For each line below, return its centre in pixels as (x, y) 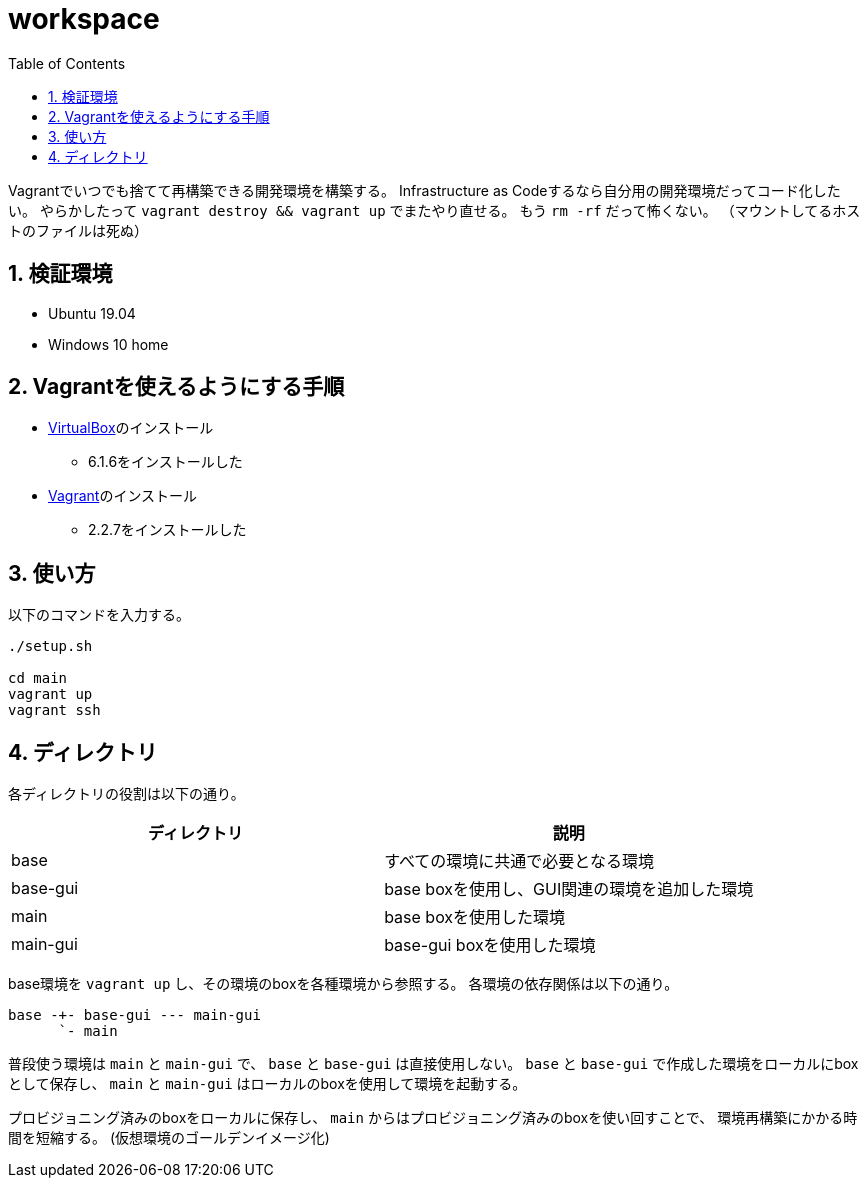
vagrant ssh (54, 710)
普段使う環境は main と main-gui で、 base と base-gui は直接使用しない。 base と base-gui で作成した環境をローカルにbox (433, 1064)
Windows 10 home (108, 344)
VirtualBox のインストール (131, 428)
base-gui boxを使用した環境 (490, 945)
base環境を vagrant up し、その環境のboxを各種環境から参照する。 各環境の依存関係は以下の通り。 (343, 984)
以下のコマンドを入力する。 (99, 615)
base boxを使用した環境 (475, 917)
